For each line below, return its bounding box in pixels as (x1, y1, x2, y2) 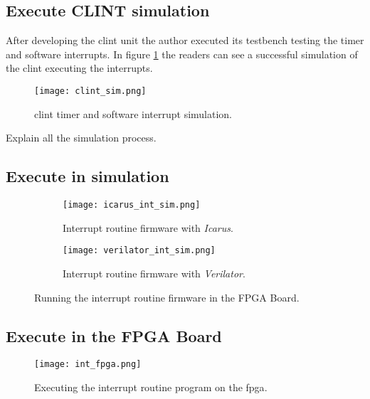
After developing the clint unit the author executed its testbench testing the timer (6, 33, 364, 48)
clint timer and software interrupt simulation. (34, 106, 233, 121)
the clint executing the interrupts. (6, 60, 153, 75)
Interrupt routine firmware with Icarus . (63, 220, 233, 235)
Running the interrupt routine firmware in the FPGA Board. (34, 289, 300, 304)
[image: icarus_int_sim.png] (63, 200, 201, 211)
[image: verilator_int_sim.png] (63, 245, 216, 256)
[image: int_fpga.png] (34, 359, 142, 370)
